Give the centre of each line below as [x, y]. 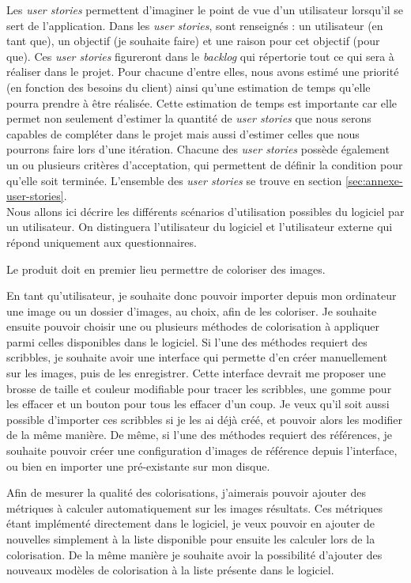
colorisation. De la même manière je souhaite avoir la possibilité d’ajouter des [194, 554]
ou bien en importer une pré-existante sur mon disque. [138, 466]
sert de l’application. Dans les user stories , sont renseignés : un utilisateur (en [195, 25]
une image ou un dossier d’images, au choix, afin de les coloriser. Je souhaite [192, 310]
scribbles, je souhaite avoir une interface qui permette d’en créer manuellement [197, 357]
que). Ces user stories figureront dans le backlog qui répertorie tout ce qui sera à [200, 56]
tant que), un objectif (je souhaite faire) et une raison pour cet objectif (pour [193, 41]
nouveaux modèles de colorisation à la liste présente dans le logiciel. [170, 570]
